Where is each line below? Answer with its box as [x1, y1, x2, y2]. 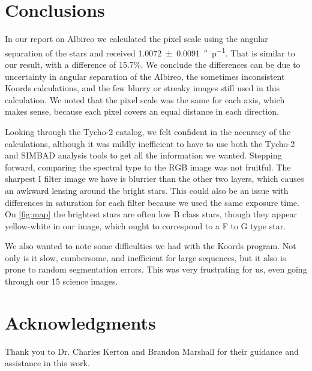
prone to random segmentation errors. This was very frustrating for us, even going [5, 263, 307, 276]
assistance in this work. [5, 357, 90, 369]
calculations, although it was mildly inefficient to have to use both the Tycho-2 [5, 137, 295, 149]
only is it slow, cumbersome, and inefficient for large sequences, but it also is [5, 251, 286, 264]
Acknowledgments [5, 310, 156, 334]
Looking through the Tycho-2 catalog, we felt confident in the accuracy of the [5, 125, 291, 137]
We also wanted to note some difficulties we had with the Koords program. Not [5, 240, 296, 252]
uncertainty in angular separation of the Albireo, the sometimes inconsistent [5, 70, 285, 82]
